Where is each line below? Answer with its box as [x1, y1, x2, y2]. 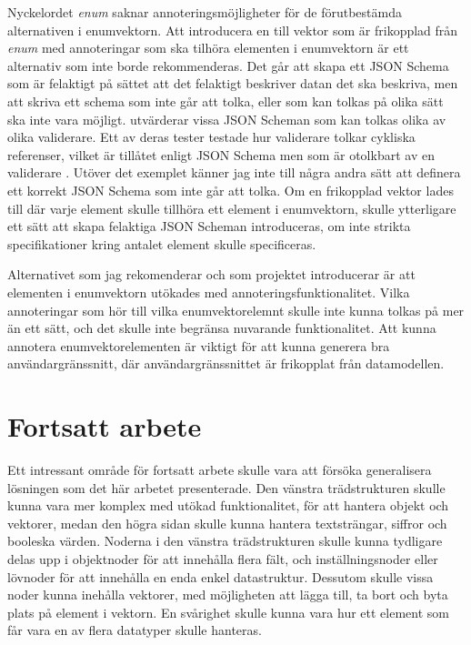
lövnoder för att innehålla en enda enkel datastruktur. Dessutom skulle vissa [7, 567, 434, 586]
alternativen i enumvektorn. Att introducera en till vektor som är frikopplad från [7, 20, 458, 39]
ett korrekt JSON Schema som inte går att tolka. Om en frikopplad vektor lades [7, 180, 454, 199]
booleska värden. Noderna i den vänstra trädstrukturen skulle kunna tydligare [7, 531, 443, 550]
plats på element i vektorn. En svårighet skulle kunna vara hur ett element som [7, 602, 449, 621]
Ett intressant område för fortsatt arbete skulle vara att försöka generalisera [7, 460, 432, 479]
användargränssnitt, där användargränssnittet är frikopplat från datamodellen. [7, 354, 445, 373]
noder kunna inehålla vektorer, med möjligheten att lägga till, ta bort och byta [7, 585, 448, 604]
